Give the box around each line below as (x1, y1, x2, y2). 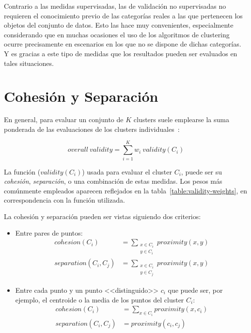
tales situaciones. (4, 58, 54, 68)
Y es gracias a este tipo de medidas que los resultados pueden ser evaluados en (4, 48, 237, 58)
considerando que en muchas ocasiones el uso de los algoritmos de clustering (4, 29, 230, 39)
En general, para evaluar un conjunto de (4, 114, 124, 125)
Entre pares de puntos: (15, 227, 83, 238)
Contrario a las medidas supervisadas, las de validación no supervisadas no (4, 1, 226, 11)
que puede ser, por (168, 285, 223, 295)
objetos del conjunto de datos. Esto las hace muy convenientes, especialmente (4, 20, 234, 30)
